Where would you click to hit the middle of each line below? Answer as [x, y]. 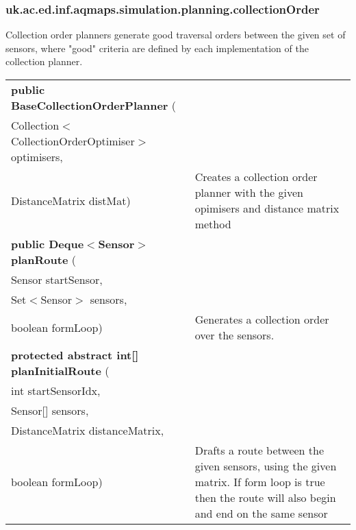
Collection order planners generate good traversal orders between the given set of [176, 35]
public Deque [48, 244]
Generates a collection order [262, 319]
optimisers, [37, 157]
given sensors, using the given [266, 466]
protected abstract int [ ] [75, 355]
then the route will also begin [265, 497]
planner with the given [249, 192]
